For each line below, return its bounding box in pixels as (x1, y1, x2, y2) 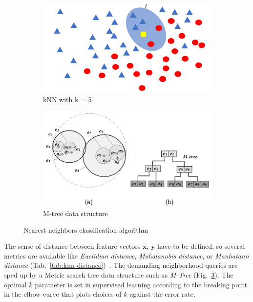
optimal (4, 279, 27, 289)
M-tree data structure (43, 208, 108, 218)
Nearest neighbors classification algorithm (23, 224, 148, 235)
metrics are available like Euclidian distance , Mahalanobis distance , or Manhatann (4, 250, 249, 260)
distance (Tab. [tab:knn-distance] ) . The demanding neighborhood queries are (4, 260, 238, 270)
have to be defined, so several (157, 241, 245, 251)
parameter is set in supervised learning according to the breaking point (35, 279, 248, 289)
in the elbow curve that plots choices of (4, 289, 122, 299)
